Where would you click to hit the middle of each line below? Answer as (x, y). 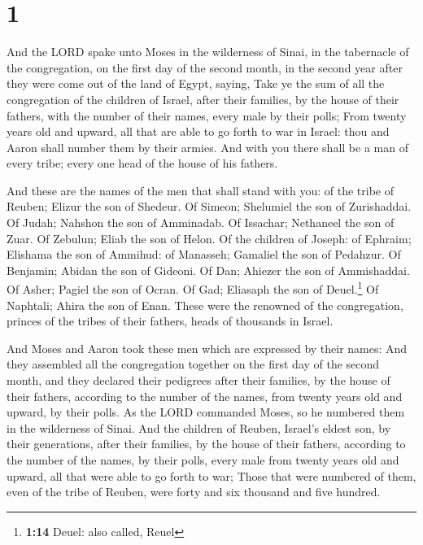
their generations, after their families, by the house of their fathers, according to (206, 444)
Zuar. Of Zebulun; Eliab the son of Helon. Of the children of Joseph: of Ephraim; (209, 238)
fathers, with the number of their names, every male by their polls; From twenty (207, 115)
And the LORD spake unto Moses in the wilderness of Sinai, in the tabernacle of (208, 52)
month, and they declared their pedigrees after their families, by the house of (198, 380)
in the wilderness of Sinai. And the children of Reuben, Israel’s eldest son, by (199, 427)
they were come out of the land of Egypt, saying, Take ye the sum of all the (196, 83)
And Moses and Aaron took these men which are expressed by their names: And (207, 348)
